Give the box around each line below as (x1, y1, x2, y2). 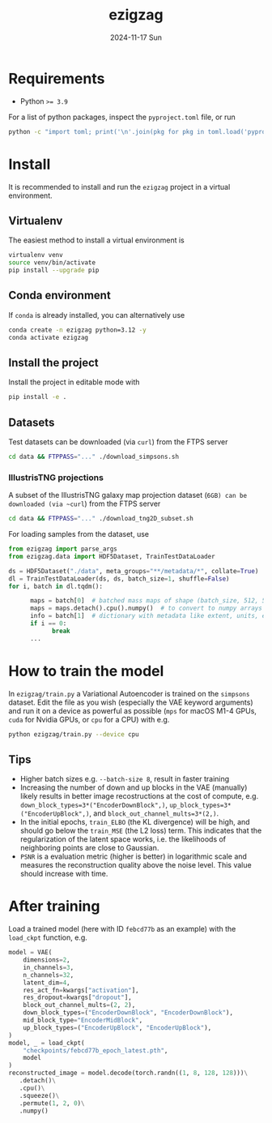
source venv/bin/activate (8, 259, 96, 267)
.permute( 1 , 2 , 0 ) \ (19, 1099, 85, 1108)
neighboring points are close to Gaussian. (19, 843, 159, 853)
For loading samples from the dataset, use (8, 529, 150, 539)
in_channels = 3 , (23, 963, 74, 971)
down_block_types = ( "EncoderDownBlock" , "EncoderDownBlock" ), (23, 1009, 233, 1017)
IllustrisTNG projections (8, 472, 104, 483)
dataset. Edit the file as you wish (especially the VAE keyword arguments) (8, 697, 253, 707)
